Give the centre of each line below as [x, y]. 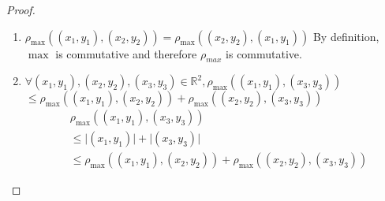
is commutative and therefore [126, 53]
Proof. [21, 9]
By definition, [346, 36]
